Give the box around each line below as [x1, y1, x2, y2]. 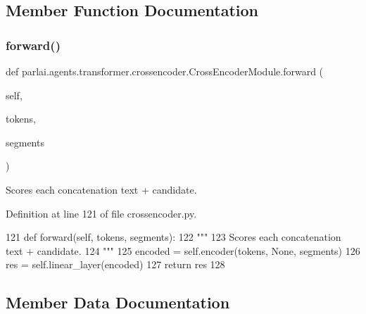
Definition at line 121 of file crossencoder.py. [6, 206, 197, 220]
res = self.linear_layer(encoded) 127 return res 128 [6, 257, 225, 272]
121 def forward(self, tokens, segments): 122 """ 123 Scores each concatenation [6, 230, 341, 244]
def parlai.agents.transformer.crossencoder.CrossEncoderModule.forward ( [6, 64, 324, 78]
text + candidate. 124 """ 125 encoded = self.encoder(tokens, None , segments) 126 [6, 243, 360, 258]
